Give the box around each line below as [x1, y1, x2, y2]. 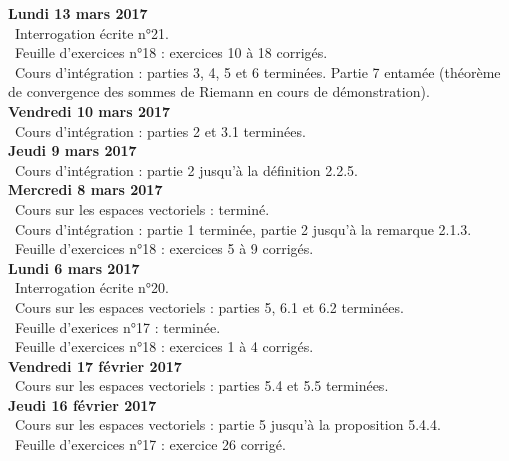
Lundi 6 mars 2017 [8, 257, 140, 278]
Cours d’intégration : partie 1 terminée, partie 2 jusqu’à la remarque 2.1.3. [14, 218, 472, 239]
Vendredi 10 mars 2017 [8, 100, 171, 121]
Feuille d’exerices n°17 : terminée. [14, 316, 221, 337]
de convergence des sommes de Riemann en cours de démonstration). [8, 81, 430, 102]
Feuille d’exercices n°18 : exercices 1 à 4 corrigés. [14, 336, 314, 357]
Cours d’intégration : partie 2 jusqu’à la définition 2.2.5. [14, 159, 358, 180]
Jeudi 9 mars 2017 [8, 140, 137, 161]
